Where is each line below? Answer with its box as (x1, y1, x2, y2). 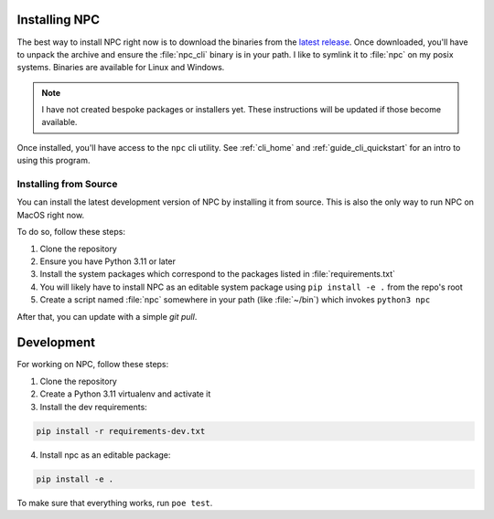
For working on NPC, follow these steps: (16, 359, 169, 370)
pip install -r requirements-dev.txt (36, 426, 206, 436)
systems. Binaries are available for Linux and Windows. (16, 62, 225, 73)
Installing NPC (16, 12, 101, 27)
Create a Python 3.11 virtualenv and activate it (39, 388, 211, 399)
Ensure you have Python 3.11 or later (39, 256, 177, 267)
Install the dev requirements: (39, 401, 148, 412)
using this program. (16, 155, 91, 166)
